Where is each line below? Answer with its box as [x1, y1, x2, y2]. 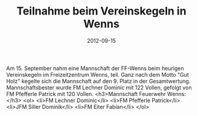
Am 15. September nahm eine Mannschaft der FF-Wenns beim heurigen [6, 65, 184, 72]
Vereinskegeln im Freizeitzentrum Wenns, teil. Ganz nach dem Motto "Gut [6, 71, 189, 78]
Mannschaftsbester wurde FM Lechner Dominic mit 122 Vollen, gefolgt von [6, 83, 192, 91]
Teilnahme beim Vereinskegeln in [16, 4, 187, 18]
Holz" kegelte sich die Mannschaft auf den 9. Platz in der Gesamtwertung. [6, 77, 191, 85]
